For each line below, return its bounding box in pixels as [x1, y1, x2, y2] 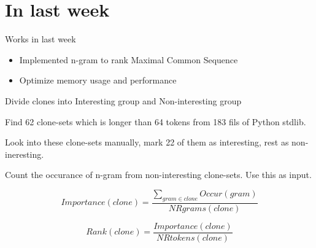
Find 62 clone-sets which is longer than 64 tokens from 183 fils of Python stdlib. [5, 115, 306, 128]
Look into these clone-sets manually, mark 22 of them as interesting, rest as [5, 136, 289, 149]
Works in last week [5, 33, 76, 45]
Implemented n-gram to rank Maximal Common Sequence [19, 53, 238, 66]
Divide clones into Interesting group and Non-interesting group [5, 94, 242, 107]
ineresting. [5, 147, 44, 160]
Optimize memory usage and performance [19, 74, 177, 87]
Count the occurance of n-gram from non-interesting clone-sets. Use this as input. [5, 168, 312, 181]
